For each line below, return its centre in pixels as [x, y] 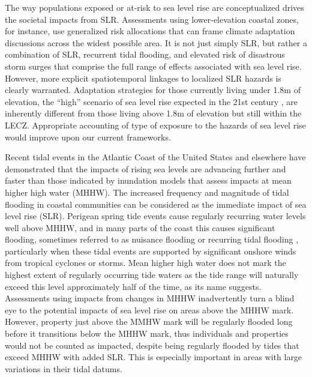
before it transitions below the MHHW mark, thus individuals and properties [147, 333]
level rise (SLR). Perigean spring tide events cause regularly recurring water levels [155, 216]
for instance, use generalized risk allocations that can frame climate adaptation [150, 31]
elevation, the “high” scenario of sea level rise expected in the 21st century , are [151, 101]
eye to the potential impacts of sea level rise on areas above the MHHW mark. [149, 309]
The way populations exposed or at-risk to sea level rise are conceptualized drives [154, 7]
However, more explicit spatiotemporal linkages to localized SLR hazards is [143, 78]
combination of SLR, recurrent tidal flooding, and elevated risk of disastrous [145, 54]
